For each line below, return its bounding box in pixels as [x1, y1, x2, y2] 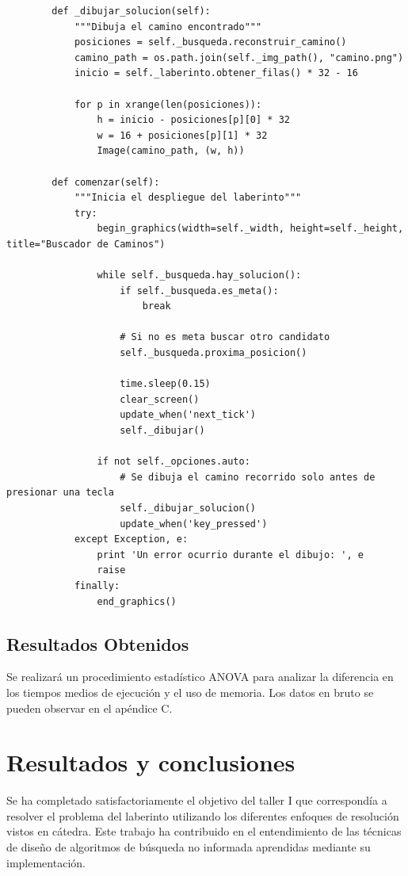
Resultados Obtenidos [6, 631, 189, 656]
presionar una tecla [6, 487, 115, 499]
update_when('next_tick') [120, 409, 256, 421]
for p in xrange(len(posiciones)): [74, 98, 262, 110]
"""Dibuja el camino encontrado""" [74, 21, 262, 33]
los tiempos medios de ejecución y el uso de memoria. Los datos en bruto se [6, 683, 374, 700]
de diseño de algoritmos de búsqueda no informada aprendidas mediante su [6, 839, 371, 855]
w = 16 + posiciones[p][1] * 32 [97, 129, 268, 141]
